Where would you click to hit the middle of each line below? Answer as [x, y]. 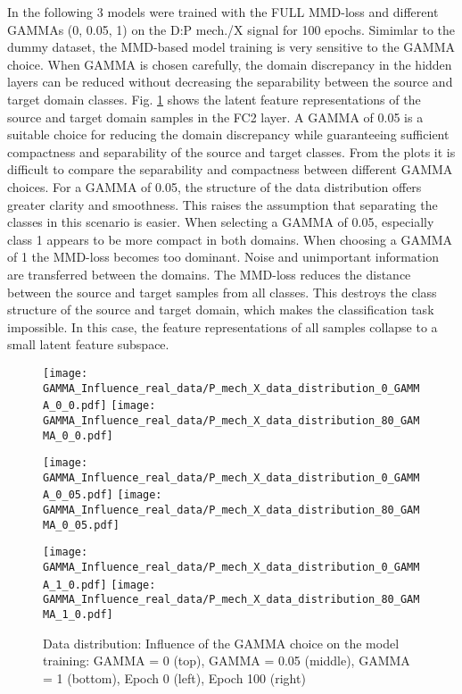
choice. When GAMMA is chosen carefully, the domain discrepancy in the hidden [230, 64]
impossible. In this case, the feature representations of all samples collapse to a [223, 326]
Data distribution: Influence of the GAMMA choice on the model [221, 643]
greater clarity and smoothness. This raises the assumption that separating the [223, 204]
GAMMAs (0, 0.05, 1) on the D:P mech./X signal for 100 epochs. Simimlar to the [231, 29]
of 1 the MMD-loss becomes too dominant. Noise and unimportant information [223, 257]
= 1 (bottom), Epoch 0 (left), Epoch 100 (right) [174, 677]
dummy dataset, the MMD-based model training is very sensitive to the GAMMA [231, 47]
